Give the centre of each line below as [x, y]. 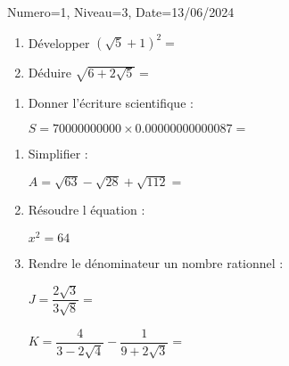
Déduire [50, 73]
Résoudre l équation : [87, 210]
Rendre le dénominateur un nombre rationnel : [156, 263]
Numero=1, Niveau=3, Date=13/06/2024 [121, 12]
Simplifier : [58, 154]
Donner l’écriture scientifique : [111, 102]
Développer [59, 42]
